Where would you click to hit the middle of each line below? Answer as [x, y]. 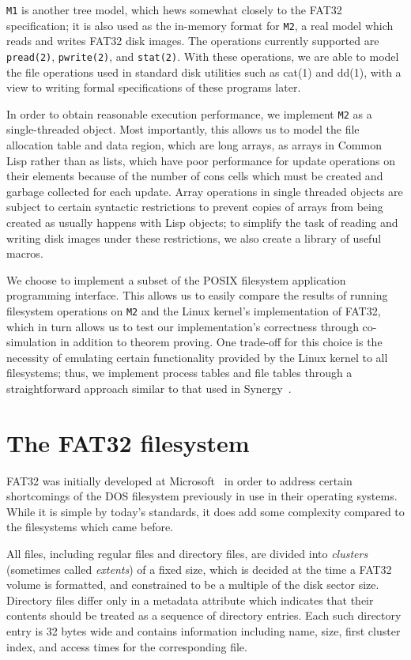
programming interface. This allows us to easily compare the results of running [197, 295]
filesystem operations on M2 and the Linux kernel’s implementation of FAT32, [194, 310]
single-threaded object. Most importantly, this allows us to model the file [183, 129]
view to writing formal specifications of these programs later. [154, 87]
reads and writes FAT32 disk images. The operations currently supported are [193, 41]
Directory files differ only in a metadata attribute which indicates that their [190, 600]
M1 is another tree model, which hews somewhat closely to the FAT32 [174, 9]
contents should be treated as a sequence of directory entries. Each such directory [204, 615]
